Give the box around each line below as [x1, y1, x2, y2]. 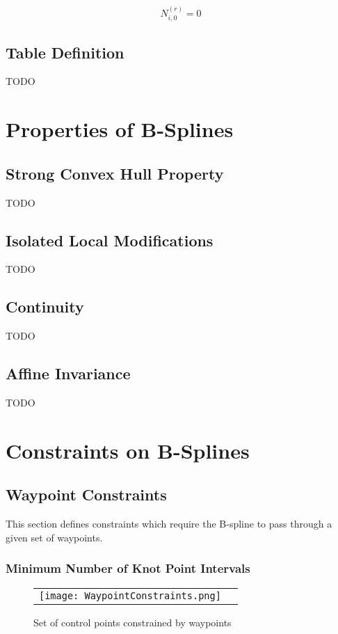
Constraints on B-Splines [6, 436, 250, 464]
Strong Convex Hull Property [6, 162, 224, 184]
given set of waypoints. [6, 530, 103, 544]
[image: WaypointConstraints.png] [39, 589, 221, 601]
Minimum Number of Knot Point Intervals [6, 560, 250, 577]
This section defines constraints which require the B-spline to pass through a [6, 516, 332, 531]
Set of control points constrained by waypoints [33, 615, 232, 629]
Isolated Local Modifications [6, 229, 214, 251]
